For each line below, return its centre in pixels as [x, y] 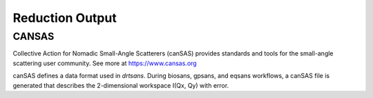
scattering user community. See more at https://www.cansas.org [105, 63]
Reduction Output [65, 18]
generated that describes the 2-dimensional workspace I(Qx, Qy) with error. [121, 85]
